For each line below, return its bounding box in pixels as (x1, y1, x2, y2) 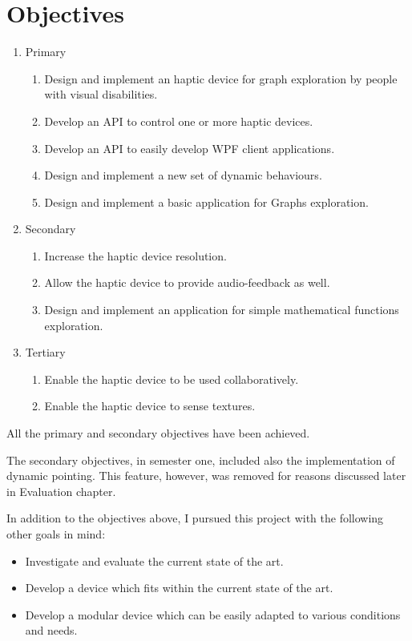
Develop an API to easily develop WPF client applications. (44, 139, 335, 156)
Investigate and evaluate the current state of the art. (25, 552, 284, 569)
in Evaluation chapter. (6, 482, 116, 499)
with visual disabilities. (44, 86, 158, 103)
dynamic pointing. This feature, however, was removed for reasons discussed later (6, 467, 406, 484)
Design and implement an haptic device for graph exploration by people (44, 70, 398, 87)
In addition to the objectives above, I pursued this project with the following (6, 510, 384, 526)
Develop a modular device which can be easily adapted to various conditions (25, 606, 401, 623)
